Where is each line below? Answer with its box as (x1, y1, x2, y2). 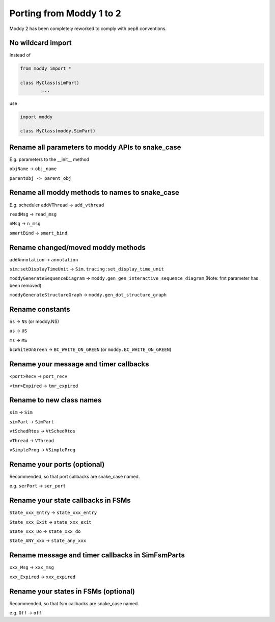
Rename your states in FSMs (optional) (9, 587, 135, 596)
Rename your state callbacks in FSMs (9, 496, 131, 505)
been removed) (9, 282, 42, 288)
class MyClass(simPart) (20, 80, 80, 86)
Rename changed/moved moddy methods (9, 243, 146, 252)
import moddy (20, 114, 53, 120)
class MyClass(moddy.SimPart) (20, 128, 96, 134)
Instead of (9, 52, 31, 58)
